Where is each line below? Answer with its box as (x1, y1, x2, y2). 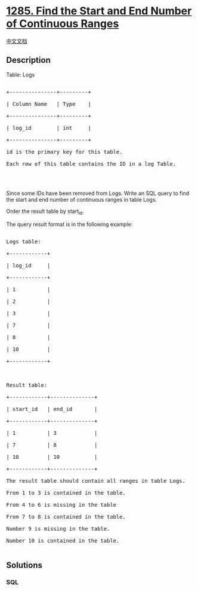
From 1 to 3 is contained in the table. (6, 489, 126, 496)
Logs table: (6, 238, 41, 245)
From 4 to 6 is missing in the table (6, 501, 117, 508)
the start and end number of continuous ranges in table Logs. (6, 196, 157, 203)
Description (6, 55, 51, 65)
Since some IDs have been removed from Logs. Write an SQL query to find (6, 190, 190, 197)
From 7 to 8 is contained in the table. (6, 513, 126, 520)
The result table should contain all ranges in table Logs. (6, 477, 186, 484)
